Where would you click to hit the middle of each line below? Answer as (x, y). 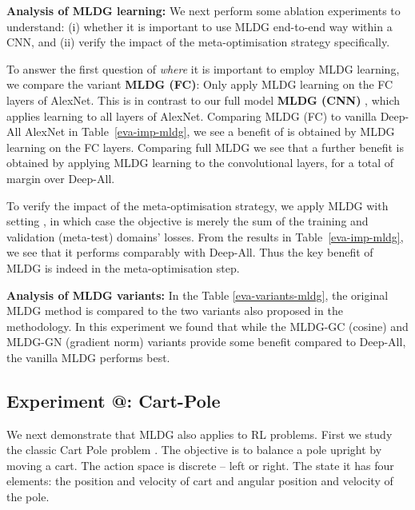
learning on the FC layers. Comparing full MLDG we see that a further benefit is (205, 147)
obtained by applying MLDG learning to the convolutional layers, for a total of (200, 163)
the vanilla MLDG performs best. (88, 357)
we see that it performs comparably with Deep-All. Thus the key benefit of (190, 252)
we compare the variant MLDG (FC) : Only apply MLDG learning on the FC (200, 84)
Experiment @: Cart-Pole (114, 400)
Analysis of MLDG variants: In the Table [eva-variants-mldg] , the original (198, 295)
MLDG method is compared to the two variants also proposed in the (175, 311)
